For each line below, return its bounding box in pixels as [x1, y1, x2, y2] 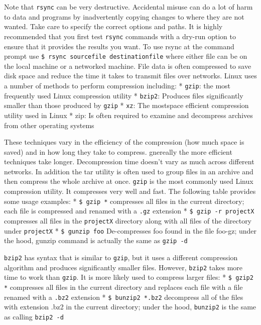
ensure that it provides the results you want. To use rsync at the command [4, 41, 234, 51]
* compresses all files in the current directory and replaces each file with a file [4, 281, 243, 292]
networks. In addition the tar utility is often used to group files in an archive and [4, 166, 253, 176]
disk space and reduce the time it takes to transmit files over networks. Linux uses [4, 70, 257, 81]
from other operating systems [4, 120, 94, 130]
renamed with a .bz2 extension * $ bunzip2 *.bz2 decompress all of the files [4, 291, 243, 302]
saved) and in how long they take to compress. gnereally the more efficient [4, 146, 232, 157]
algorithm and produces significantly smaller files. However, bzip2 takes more [4, 262, 243, 272]
